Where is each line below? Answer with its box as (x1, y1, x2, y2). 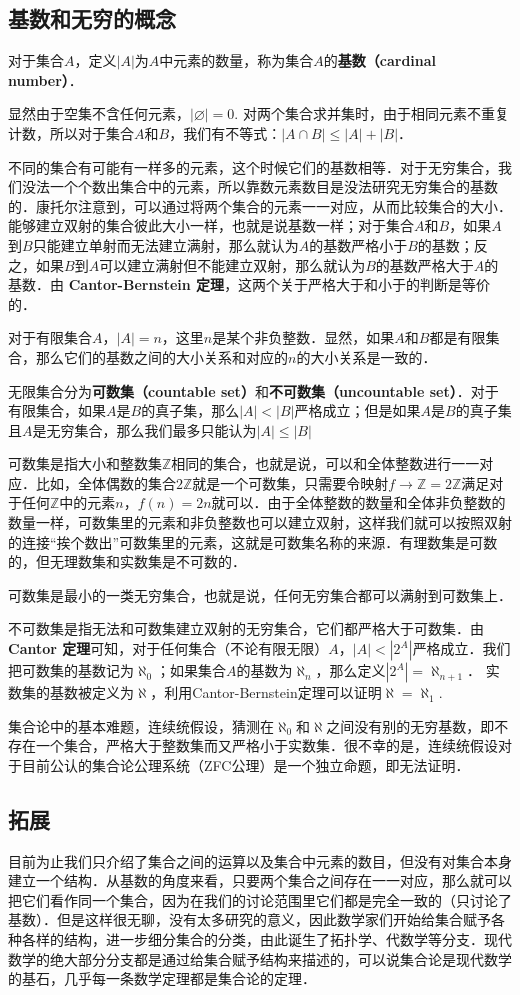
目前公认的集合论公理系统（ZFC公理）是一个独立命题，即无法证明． (21, 754, 470, 775)
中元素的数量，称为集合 (159, 50, 314, 71)
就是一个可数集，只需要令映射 (192, 472, 389, 493)
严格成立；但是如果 (294, 400, 421, 421)
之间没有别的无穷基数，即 (326, 715, 495, 736)
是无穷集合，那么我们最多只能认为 (32, 419, 257, 440)
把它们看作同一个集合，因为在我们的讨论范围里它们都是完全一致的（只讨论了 (8, 889, 512, 910)
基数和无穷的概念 (8, 3, 176, 34)
